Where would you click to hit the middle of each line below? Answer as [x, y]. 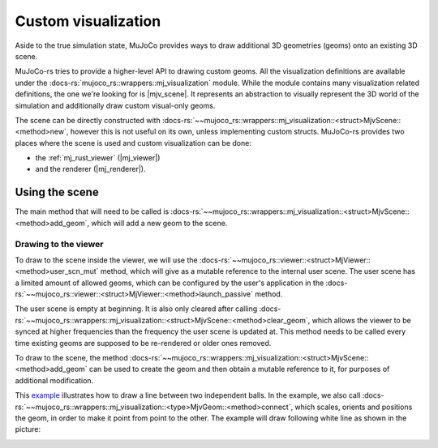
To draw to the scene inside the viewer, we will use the [106, 260]
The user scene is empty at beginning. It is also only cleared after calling [136, 309]
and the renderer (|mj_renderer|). [90, 169]
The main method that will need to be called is [92, 211]
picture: [28, 429]
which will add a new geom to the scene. [159, 223]
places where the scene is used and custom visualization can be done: [133, 143]
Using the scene [57, 192]
